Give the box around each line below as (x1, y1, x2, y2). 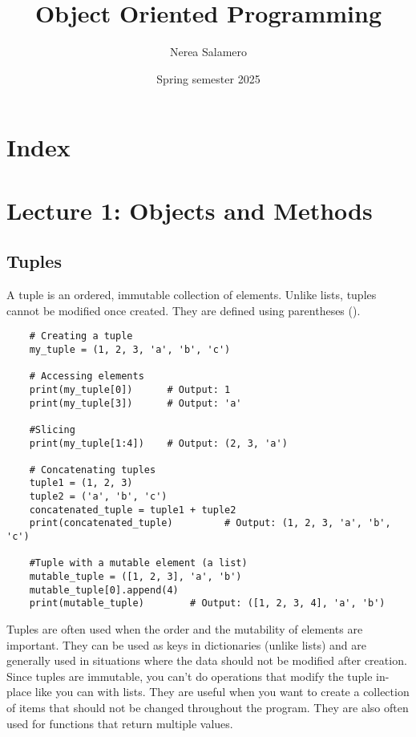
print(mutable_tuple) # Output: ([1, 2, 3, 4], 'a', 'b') (29, 597, 386, 609)
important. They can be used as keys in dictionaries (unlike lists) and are (6, 636, 366, 653)
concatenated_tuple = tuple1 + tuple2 (29, 504, 236, 516)
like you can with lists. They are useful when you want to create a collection (34, 683, 410, 700)
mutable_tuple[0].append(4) (29, 584, 179, 596)
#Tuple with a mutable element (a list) (29, 557, 248, 569)
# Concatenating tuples (29, 464, 156, 476)
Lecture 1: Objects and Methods (6, 193, 373, 226)
